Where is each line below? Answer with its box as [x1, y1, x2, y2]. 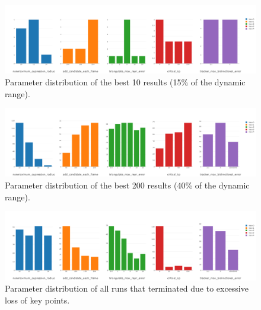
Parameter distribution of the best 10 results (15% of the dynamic [5, 75, 246, 88]
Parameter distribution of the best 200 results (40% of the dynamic [5, 179, 250, 191]
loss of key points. [5, 293, 70, 306]
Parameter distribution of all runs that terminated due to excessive [5, 282, 249, 295]
